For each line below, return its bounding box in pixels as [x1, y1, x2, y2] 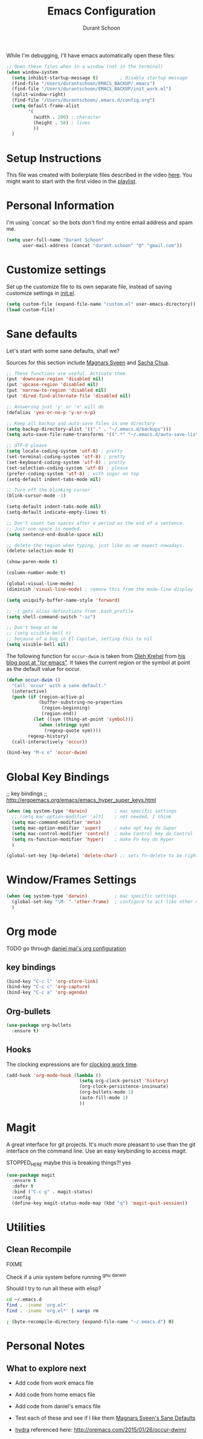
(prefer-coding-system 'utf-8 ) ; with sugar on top [6, 470, 139, 477]
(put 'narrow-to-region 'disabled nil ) [6, 387, 107, 393]
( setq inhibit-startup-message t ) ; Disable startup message [11, 74, 188, 81]
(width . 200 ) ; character [33, 114, 101, 120]
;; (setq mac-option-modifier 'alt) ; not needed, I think [11, 814, 172, 820]
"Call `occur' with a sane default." [11, 682, 107, 688]
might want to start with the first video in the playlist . [6, 178, 137, 185]
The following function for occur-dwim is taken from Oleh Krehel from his [6, 652, 185, 659]
